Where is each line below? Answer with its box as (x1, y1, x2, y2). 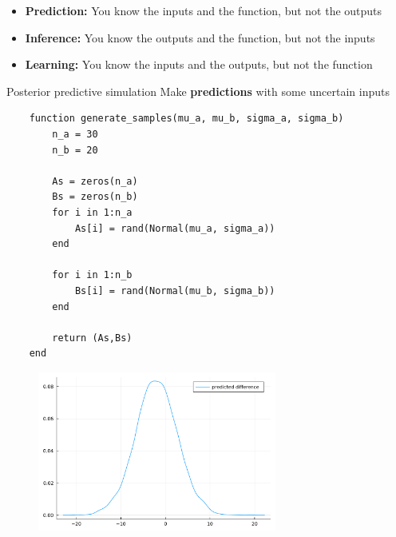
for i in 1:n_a (52, 206, 133, 218)
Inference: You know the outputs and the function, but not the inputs (25, 29, 375, 46)
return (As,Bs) (52, 332, 133, 344)
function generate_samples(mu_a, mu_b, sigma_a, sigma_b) (29, 113, 344, 125)
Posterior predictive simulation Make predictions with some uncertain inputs (6, 82, 390, 99)
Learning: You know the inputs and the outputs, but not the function (25, 56, 373, 73)
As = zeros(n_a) (52, 175, 138, 187)
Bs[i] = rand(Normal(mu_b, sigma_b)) (74, 284, 275, 296)
